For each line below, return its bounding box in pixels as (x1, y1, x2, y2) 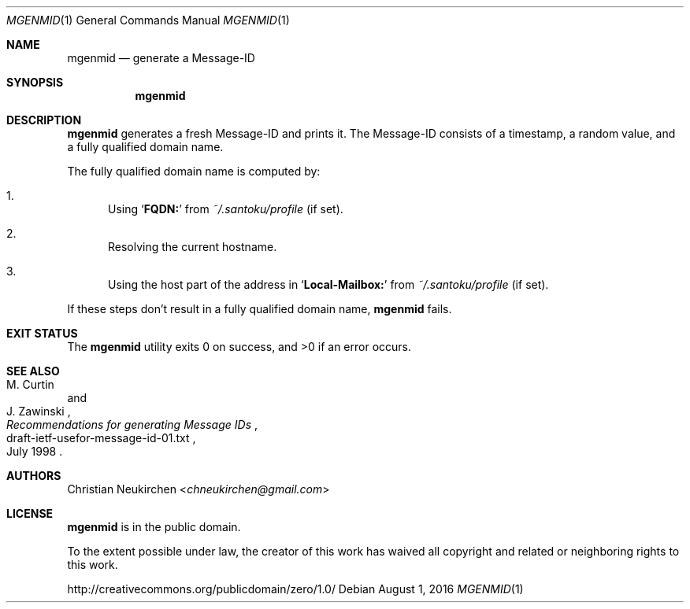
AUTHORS (6, 469, 61, 482)
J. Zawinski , (6, 404, 71, 418)
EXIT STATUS (6, 327, 78, 340)
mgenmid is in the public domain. (67, 520, 241, 533)
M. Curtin (6, 378, 54, 391)
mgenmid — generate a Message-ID (67, 51, 255, 65)
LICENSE (6, 507, 54, 520)
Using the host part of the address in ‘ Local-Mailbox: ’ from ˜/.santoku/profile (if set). (108, 278, 549, 291)
